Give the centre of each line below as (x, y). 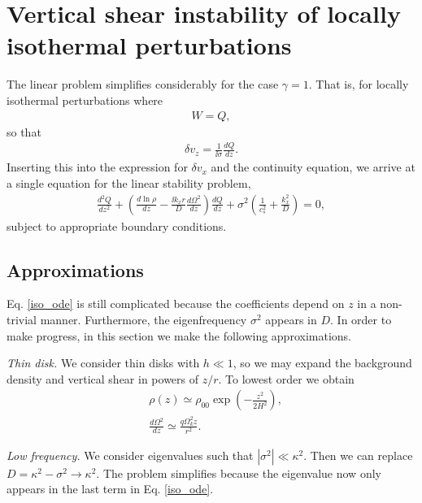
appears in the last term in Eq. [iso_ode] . (110, 489)
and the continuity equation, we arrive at (313, 167)
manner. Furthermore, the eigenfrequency (144, 319)
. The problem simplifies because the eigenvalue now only (239, 473)
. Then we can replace (358, 455)
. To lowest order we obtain (286, 378)
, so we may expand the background (322, 363)
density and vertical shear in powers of (103, 378)
